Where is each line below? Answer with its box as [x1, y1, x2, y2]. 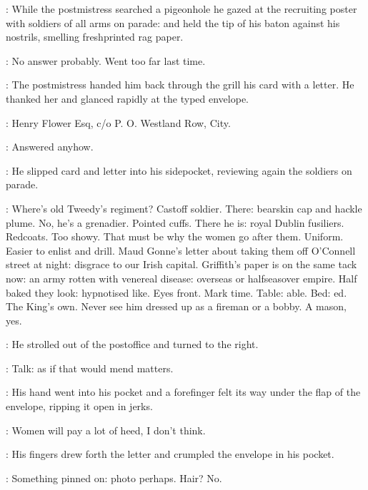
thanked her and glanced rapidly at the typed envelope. [6, 91, 249, 106]
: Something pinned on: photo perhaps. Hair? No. [6, 470, 222, 485]
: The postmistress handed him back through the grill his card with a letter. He [6, 77, 354, 92]
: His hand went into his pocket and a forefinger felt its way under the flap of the [6, 384, 361, 399]
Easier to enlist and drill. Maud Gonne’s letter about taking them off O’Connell [6, 243, 356, 257]
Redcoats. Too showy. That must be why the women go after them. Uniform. [6, 229, 344, 244]
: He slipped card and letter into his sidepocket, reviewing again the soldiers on [6, 163, 352, 178]
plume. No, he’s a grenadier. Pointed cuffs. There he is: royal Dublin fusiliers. [6, 215, 344, 230]
